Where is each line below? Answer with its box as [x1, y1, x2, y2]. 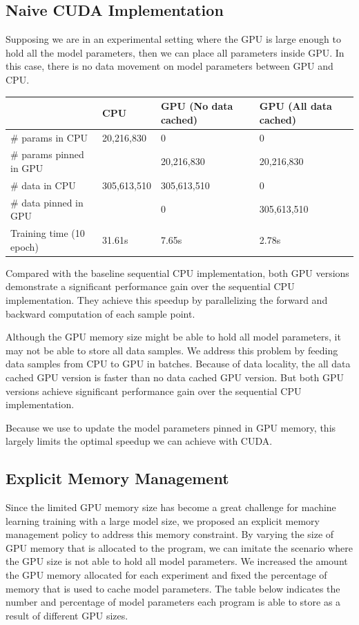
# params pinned [10, 147, 84, 162]
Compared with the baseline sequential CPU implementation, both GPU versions [6, 265, 349, 280]
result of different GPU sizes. [6, 608, 128, 622]
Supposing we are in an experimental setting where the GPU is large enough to [6, 32, 342, 46]
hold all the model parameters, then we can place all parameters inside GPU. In [6, 45, 345, 59]
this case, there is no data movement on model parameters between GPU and [6, 59, 333, 73]
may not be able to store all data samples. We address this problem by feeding [6, 343, 338, 357]
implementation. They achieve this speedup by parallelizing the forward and [6, 292, 328, 307]
